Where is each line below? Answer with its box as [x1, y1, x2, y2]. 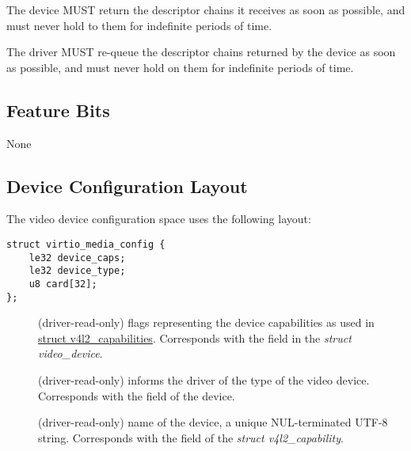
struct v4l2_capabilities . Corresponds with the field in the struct [38, 329, 352, 346]
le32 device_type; [29, 265, 126, 277]
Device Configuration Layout [6, 173, 248, 198]
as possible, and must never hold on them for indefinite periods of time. [6, 59, 354, 75]
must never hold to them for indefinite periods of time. [6, 17, 272, 33]
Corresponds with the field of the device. [38, 387, 235, 404]
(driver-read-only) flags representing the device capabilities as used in [38, 314, 375, 331]
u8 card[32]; [29, 278, 97, 290]
